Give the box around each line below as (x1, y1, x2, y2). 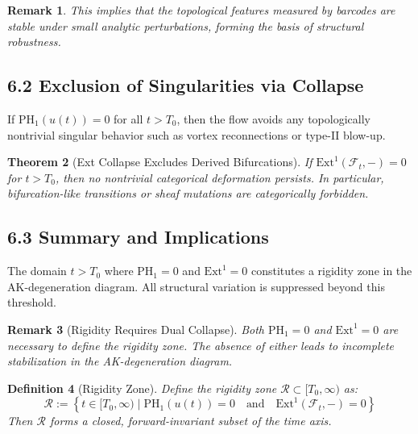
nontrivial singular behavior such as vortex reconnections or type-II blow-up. (7, 126, 386, 143)
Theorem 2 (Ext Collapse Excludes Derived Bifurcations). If (7, 153, 312, 170)
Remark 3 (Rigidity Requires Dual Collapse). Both (7, 320, 264, 337)
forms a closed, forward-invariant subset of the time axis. (49, 412, 332, 429)
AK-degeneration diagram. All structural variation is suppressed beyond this (7, 278, 385, 294)
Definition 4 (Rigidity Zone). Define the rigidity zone (7, 379, 277, 396)
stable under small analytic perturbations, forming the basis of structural (7, 17, 364, 34)
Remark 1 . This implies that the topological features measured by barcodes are (7, 2, 395, 18)
